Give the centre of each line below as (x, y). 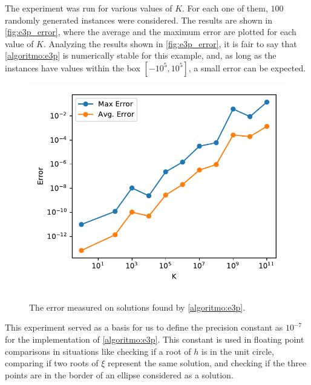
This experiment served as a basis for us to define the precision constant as (144, 327)
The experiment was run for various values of (89, 8)
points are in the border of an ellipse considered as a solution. (119, 374)
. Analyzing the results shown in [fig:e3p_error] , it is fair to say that (170, 43)
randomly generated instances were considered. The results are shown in (139, 20)
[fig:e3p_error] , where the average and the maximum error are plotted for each (151, 32)
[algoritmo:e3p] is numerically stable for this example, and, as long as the (141, 55)
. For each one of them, (225, 8)
